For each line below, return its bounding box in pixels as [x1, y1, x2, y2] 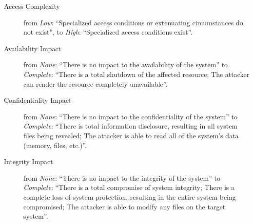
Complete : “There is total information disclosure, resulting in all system [23, 121, 238, 131]
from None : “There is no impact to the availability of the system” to [23, 59, 228, 70]
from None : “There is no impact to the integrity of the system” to [23, 172, 220, 183]
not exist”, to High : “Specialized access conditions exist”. [23, 27, 193, 37]
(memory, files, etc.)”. [23, 140, 87, 150]
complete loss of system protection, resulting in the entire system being [23, 191, 236, 202]
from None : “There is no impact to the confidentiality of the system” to [23, 111, 237, 121]
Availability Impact [4, 43, 61, 53]
